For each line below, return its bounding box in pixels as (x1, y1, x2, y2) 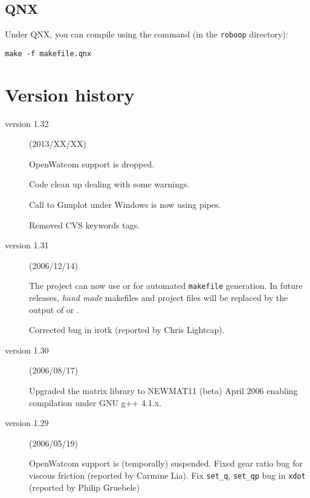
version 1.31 (5, 239, 49, 251)
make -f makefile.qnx (5, 49, 92, 58)
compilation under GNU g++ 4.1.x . (29, 396, 162, 409)
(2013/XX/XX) (29, 137, 86, 150)
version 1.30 (5, 343, 49, 356)
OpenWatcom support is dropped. (29, 157, 155, 170)
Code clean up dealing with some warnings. (29, 178, 190, 190)
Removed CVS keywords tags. (29, 218, 140, 231)
